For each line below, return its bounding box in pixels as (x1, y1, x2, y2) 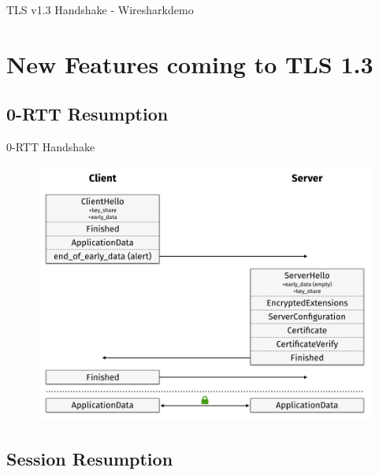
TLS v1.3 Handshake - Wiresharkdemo (6, 2, 194, 17)
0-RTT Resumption (6, 102, 169, 126)
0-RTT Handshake (6, 139, 95, 155)
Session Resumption (6, 446, 173, 470)
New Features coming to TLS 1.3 (6, 47, 373, 80)
